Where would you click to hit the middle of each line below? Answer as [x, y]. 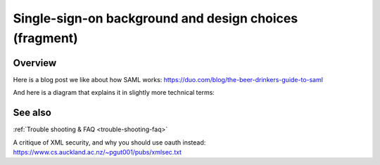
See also [32, 113]
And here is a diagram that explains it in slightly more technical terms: [114, 93]
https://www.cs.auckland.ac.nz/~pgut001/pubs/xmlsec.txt [97, 152]
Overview [35, 63]
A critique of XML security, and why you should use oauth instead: [109, 142]
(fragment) [46, 38]
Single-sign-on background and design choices [156, 18]
